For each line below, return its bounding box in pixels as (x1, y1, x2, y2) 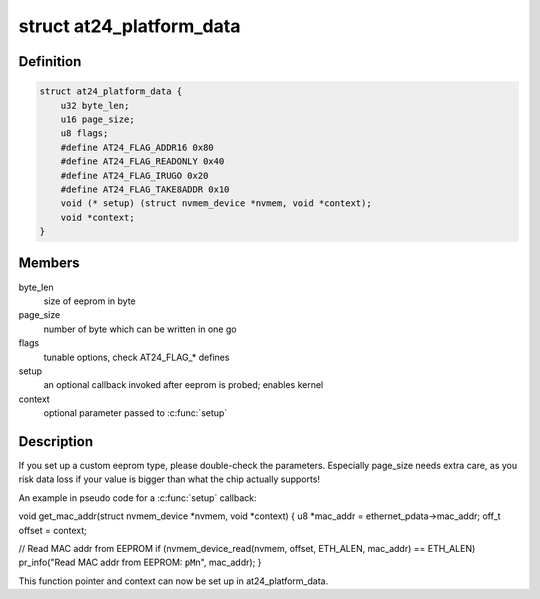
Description (18, 433, 94, 450)
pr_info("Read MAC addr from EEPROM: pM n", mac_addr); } (18, 556, 262, 569)
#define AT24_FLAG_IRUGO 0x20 (60, 170, 209, 181)
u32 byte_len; (60, 100, 130, 111)
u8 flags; (60, 128, 109, 139)
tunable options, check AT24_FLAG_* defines (43, 351, 230, 363)
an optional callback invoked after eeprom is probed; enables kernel (43, 379, 324, 391)
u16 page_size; (60, 113, 135, 125)
